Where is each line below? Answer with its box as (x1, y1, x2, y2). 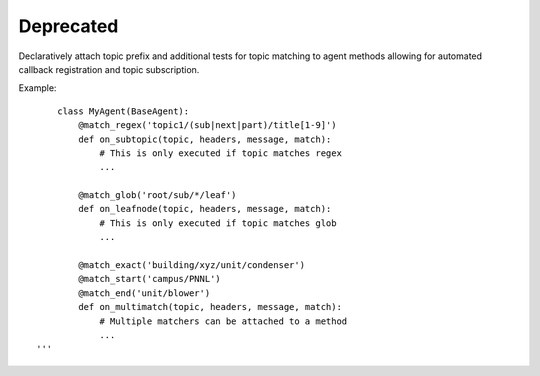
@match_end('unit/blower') (78, 287, 211, 299)
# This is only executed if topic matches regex (99, 147, 342, 159)
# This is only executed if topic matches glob (99, 217, 337, 229)
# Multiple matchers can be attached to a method (99, 315, 348, 327)
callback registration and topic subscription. (18, 63, 200, 75)
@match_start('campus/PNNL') (78, 273, 222, 285)
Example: (18, 82, 57, 94)
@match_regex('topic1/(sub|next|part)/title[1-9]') (78, 120, 337, 131)
